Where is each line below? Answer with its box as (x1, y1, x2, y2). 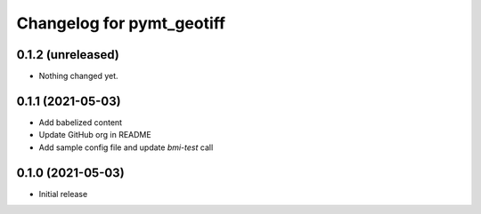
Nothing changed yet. (38, 71, 119, 82)
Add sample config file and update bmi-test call (38, 142, 214, 153)
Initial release (38, 188, 88, 199)
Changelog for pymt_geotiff (16, 13, 226, 33)
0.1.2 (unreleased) (16, 47, 119, 62)
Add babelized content (38, 116, 123, 128)
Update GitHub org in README (38, 130, 151, 140)
